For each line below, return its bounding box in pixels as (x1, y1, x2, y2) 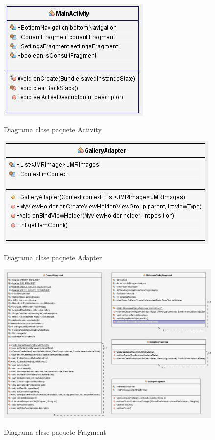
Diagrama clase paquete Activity (4, 124, 102, 134)
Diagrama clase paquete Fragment (4, 427, 106, 437)
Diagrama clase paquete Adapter (4, 252, 102, 262)
